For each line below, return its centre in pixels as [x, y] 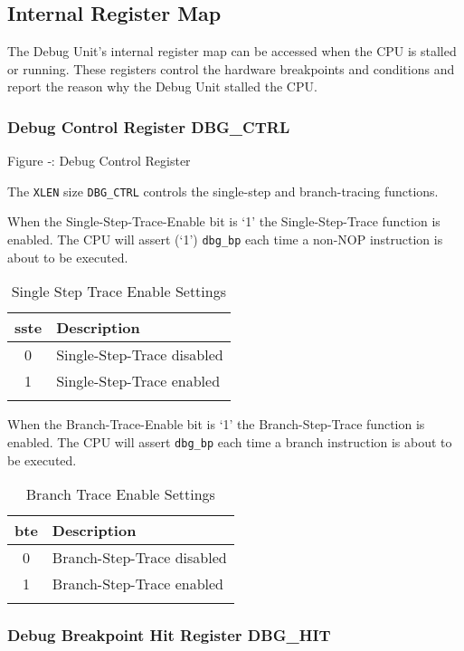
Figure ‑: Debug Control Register [99, 161]
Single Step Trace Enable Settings [118, 292]
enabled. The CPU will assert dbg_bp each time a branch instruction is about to [230, 441]
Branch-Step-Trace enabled [138, 584]
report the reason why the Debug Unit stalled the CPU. [162, 86]
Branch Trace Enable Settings [120, 494]
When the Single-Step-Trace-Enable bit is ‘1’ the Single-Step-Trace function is [224, 221]
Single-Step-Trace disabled [140, 355]
